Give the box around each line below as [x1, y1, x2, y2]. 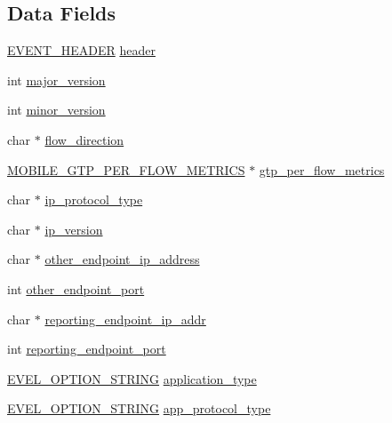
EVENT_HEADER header [7, 41, 156, 60]
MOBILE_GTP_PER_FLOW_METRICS [7, 160, 245, 179]
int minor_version [7, 100, 106, 119]
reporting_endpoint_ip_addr [44, 309, 206, 328]
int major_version [7, 70, 106, 89]
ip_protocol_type [44, 190, 143, 209]
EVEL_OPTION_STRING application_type [7, 369, 257, 387]
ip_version [44, 219, 103, 238]
